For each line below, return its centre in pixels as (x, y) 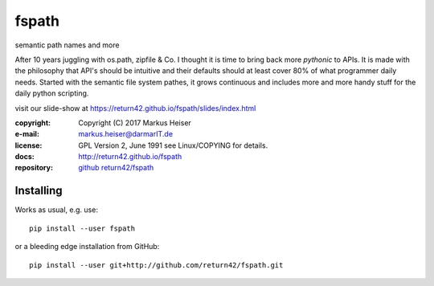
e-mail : (27, 134)
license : (29, 145)
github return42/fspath (116, 168)
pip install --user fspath (82, 228)
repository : (34, 168)
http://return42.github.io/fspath (130, 157)
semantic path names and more (67, 45)
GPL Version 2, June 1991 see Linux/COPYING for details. (173, 145)
